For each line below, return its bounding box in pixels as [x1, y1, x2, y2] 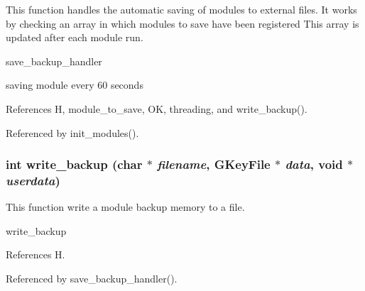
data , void [285, 155, 343, 173]
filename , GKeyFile [157, 155, 271, 173]
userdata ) [6, 172, 60, 189]
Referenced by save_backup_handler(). [6, 271, 178, 286]
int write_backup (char [6, 155, 143, 173]
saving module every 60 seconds [6, 77, 143, 92]
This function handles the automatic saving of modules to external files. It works [6, 2, 357, 16]
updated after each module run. [6, 30, 143, 45]
